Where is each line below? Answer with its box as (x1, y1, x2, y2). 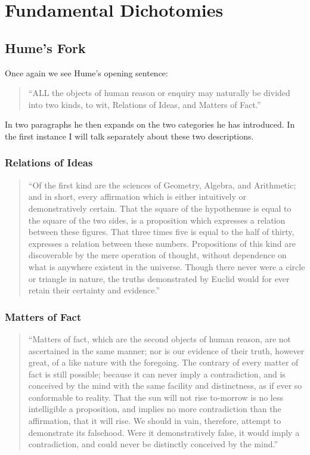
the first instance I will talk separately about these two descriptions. (5, 129, 254, 142)
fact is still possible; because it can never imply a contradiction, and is (28, 367, 286, 380)
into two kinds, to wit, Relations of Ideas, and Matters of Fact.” (28, 98, 261, 110)
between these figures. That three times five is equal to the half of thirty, (28, 225, 294, 238)
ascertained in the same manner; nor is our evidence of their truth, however (28, 344, 305, 357)
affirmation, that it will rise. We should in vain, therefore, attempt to (28, 414, 281, 427)
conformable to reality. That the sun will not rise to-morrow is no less (28, 391, 283, 403)
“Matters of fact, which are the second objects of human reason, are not (28, 332, 292, 345)
